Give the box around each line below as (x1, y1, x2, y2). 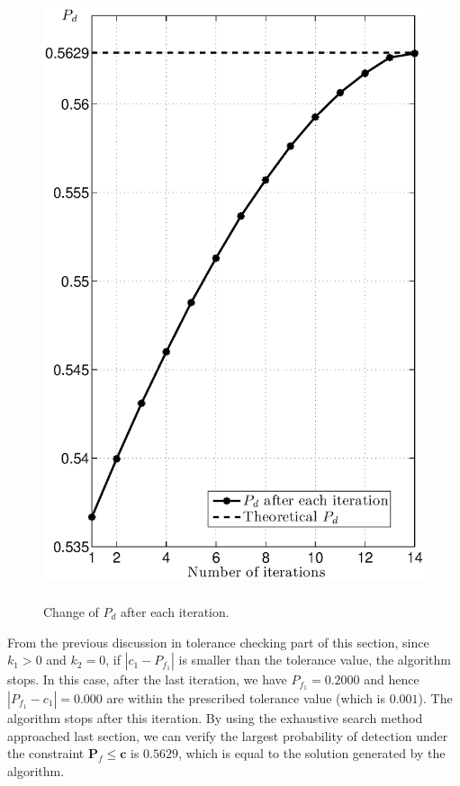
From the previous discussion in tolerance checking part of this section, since (7, 632, 429, 651)
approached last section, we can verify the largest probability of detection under (7, 726, 448, 745)
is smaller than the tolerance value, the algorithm (178, 650, 451, 669)
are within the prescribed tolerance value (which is (106, 688, 385, 707)
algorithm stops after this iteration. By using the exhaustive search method (7, 708, 423, 727)
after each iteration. (121, 602, 230, 621)
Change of (43, 602, 99, 621)
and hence (364, 670, 419, 689)
